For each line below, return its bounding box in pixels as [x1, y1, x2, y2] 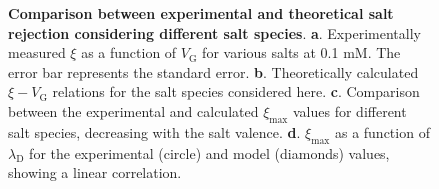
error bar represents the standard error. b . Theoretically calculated [8, 61, 419, 82]
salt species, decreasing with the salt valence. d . [8, 121, 301, 142]
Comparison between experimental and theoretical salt [8, 3, 394, 23]
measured [8, 42, 66, 63]
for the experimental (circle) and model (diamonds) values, [29, 142, 390, 163]
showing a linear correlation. [8, 162, 182, 183]
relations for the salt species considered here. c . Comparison [52, 81, 420, 102]
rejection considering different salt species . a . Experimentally [8, 22, 421, 43]
